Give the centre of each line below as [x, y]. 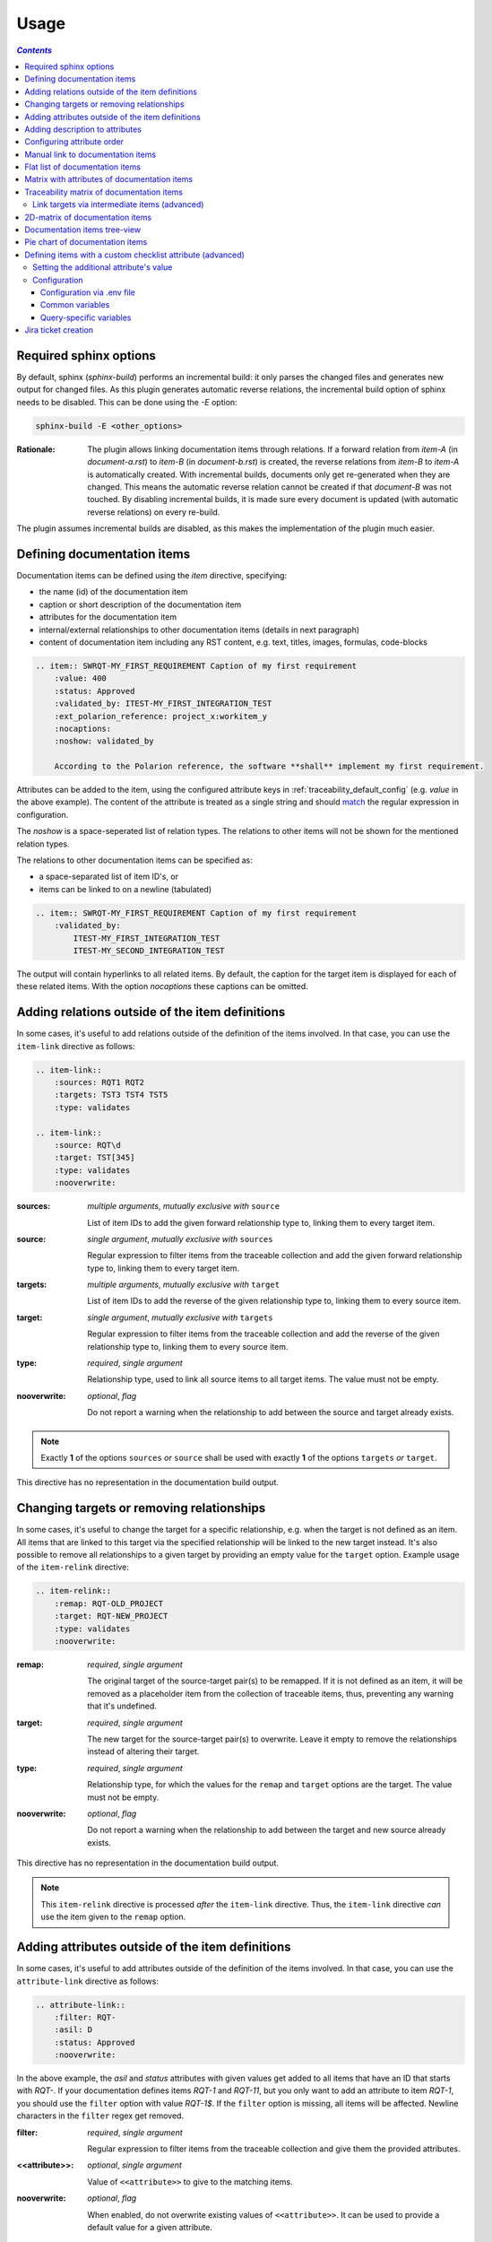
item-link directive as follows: [76, 1046]
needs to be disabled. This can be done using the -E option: [127, 402]
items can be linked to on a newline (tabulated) [125, 889]
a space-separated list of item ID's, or [109, 877]
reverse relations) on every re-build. [154, 512]
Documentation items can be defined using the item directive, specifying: [151, 576]
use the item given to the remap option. [113, 1917]
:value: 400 [81, 678]
